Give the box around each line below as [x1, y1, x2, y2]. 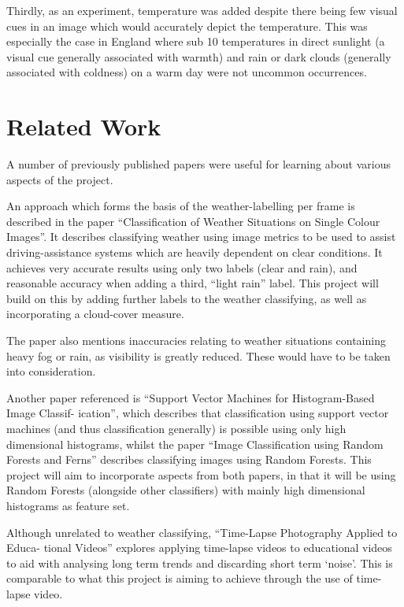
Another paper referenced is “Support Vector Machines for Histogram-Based [6, 389, 375, 405]
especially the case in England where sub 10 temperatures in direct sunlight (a [6, 33, 385, 50]
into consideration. [6, 363, 96, 379]
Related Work [6, 110, 161, 142]
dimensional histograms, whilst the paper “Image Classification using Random [6, 435, 384, 452]
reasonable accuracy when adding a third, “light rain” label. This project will [6, 275, 379, 291]
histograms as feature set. [6, 497, 130, 513]
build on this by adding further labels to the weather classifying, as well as [6, 290, 367, 306]
